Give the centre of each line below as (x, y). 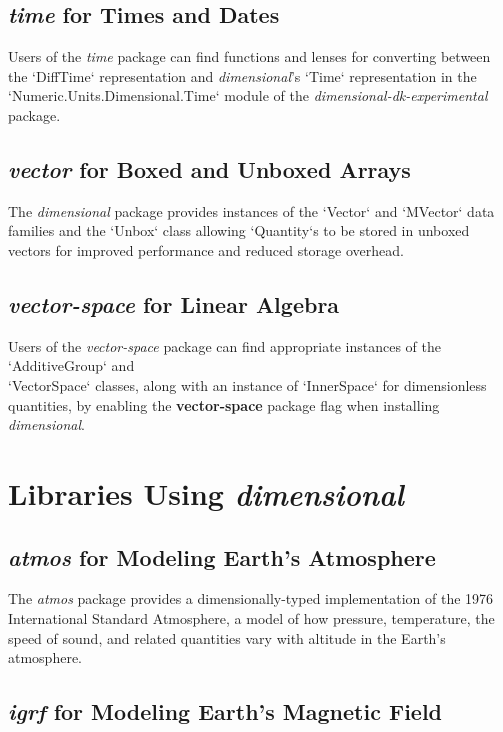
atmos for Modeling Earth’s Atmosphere (222, 556)
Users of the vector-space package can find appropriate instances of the (224, 345)
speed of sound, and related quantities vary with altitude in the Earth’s (227, 637)
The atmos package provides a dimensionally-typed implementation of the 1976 (251, 598)
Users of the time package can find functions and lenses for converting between (249, 56)
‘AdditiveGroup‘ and (71, 365)
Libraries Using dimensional (206, 493)
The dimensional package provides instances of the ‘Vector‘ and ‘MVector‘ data (251, 210)
